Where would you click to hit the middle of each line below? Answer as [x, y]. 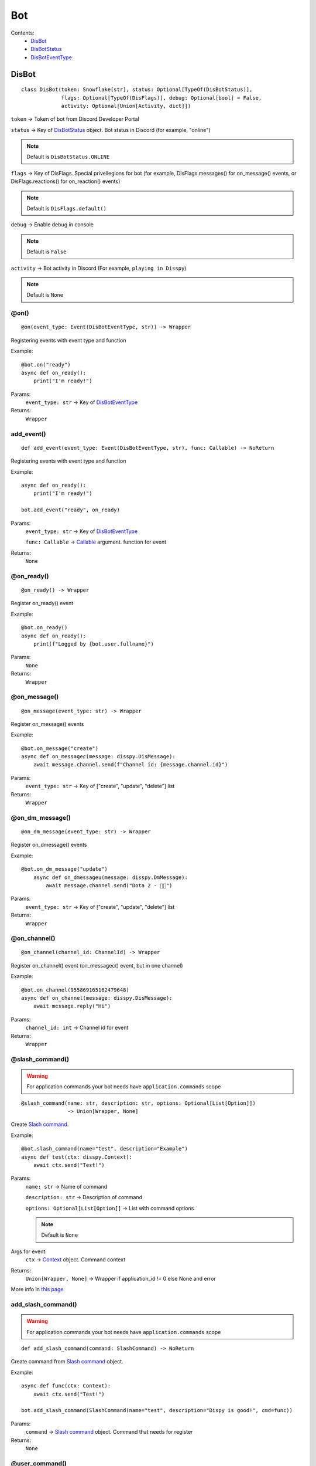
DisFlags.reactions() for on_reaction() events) [66, 181]
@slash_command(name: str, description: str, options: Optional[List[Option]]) [138, 1103]
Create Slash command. [40, 1124]
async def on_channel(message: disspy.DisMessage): [97, 998]
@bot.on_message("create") [60, 748]
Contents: [23, 33]
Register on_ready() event [42, 603]
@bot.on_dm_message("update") [65, 869]
